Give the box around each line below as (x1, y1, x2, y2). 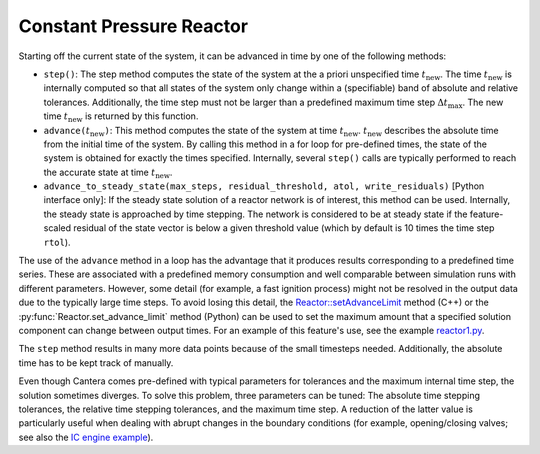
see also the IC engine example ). (18, 431, 154, 443)
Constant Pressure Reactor (18, 15, 249, 37)
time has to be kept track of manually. (18, 356, 174, 369)
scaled (43, 222, 72, 234)
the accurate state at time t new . (43, 166, 173, 180)
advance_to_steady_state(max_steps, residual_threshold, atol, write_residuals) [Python (43, 180, 485, 192)
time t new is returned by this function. (43, 110, 199, 124)
